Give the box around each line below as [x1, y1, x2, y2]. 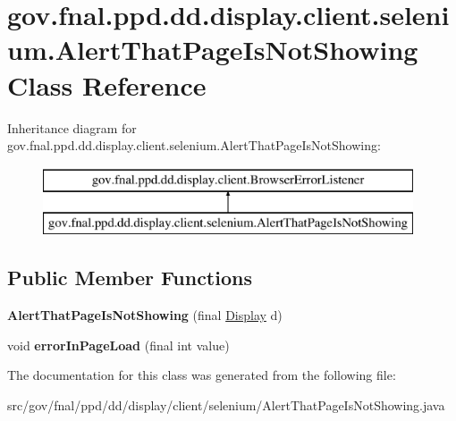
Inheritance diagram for [7, 118, 137, 137]
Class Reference [7, 66, 207, 103]
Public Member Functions [7, 264, 252, 291]
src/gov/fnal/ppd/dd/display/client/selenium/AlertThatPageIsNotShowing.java [7, 395, 445, 414]
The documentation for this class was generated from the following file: [7, 366, 396, 384]
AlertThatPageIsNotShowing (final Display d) [7, 306, 283, 324]
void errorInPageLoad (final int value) [7, 335, 230, 354]
